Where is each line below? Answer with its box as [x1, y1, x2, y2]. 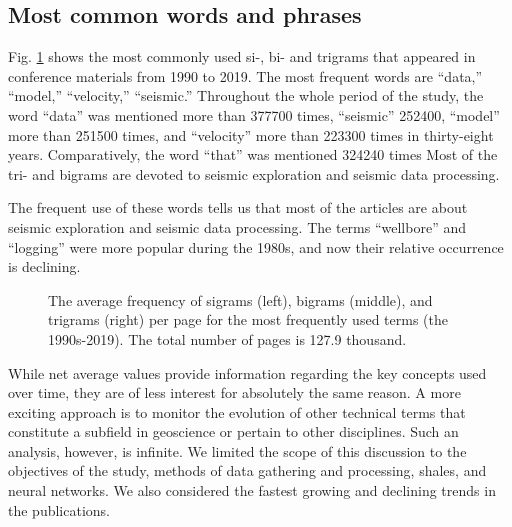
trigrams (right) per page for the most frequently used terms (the [48, 309, 448, 330]
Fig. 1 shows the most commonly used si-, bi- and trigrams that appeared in [8, 46, 476, 67]
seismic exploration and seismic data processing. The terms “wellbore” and [8, 216, 466, 237]
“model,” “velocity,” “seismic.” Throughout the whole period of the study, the [8, 85, 484, 106]
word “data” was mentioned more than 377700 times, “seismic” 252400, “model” [8, 104, 500, 125]
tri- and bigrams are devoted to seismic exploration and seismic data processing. [8, 163, 500, 184]
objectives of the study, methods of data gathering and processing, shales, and [8, 460, 487, 481]
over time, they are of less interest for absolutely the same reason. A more [8, 382, 461, 403]
